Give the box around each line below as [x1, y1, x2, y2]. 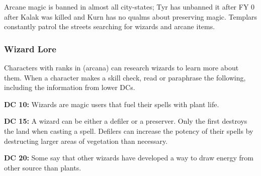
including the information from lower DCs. [4, 82, 135, 93]
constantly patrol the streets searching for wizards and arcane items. [4, 21, 215, 32]
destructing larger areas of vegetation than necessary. [4, 135, 168, 146]
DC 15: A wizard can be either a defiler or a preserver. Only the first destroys [4, 116, 247, 126]
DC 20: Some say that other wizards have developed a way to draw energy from [4, 152, 253, 163]
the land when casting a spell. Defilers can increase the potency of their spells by [4, 125, 253, 136]
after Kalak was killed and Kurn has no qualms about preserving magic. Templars [4, 11, 257, 22]
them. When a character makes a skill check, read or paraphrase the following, [4, 72, 246, 82]
